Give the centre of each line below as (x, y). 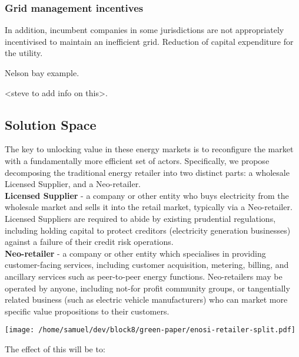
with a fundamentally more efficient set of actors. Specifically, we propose (137, 160)
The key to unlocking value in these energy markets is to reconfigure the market (149, 149)
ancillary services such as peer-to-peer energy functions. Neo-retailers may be (144, 276)
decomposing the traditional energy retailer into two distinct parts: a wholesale (147, 172)
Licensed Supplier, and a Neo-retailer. (73, 184)
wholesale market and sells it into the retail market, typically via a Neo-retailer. (149, 207)
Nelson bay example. (42, 73)
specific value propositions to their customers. (87, 311)
